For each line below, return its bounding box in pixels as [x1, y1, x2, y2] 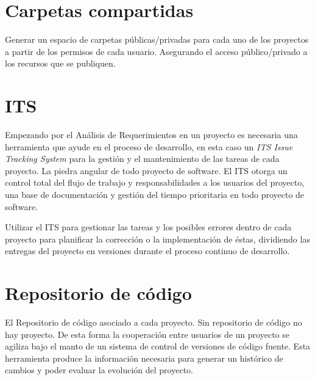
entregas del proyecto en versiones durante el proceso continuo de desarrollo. [5, 244, 290, 257]
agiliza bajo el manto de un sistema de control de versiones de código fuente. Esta [5, 340, 311, 353]
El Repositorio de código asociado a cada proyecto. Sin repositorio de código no [5, 316, 302, 329]
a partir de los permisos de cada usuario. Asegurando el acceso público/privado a [5, 45, 308, 57]
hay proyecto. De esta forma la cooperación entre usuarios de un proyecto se [5, 327, 289, 340]
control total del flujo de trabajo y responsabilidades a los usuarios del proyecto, [5, 176, 305, 189]
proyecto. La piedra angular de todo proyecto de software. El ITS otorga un [5, 164, 288, 177]
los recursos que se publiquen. [5, 57, 116, 70]
